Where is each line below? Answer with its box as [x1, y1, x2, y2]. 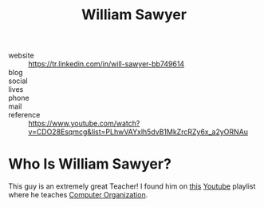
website [8, 50, 34, 61]
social [8, 76, 28, 86]
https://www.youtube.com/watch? [28, 118, 140, 129]
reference [8, 110, 41, 120]
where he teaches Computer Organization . [8, 190, 148, 200]
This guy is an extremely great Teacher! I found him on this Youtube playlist [8, 181, 256, 191]
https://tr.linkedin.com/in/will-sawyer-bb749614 [28, 59, 185, 69]
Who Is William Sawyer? [8, 155, 171, 173]
